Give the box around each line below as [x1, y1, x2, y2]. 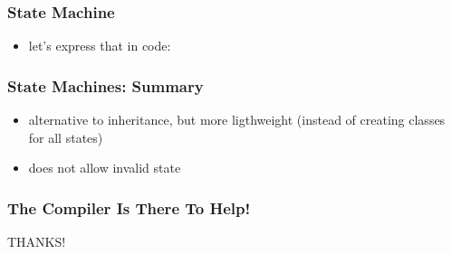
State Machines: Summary [7, 74, 204, 97]
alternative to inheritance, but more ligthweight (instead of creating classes [28, 110, 446, 129]
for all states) [28, 127, 103, 146]
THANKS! [7, 232, 66, 251]
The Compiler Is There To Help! [7, 196, 251, 219]
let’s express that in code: [28, 36, 171, 55]
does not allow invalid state [28, 158, 181, 177]
